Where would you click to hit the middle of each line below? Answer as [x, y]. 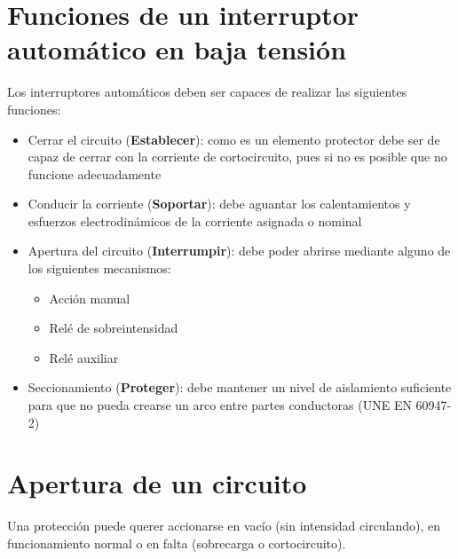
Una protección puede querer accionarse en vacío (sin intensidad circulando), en [224, 526]
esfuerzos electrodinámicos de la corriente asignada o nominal [195, 220]
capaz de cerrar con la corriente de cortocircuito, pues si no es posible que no [237, 157]
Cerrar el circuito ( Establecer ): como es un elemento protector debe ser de [234, 139]
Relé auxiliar [84, 357]
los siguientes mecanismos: [99, 268]
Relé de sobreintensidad [114, 328]
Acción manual [90, 298]
